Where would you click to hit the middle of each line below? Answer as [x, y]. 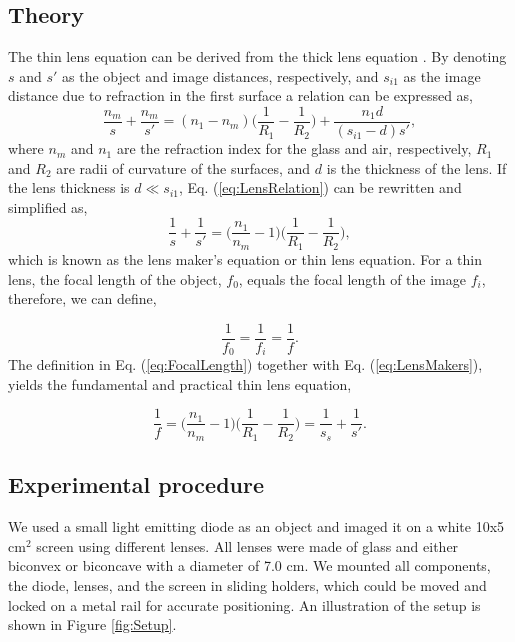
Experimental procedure [136, 484]
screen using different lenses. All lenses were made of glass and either [247, 545]
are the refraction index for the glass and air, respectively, [294, 148]
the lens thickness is [69, 187]
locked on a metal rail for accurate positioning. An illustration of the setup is [244, 604]
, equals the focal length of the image [352, 278]
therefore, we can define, [82, 298]
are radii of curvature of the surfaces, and [183, 167]
